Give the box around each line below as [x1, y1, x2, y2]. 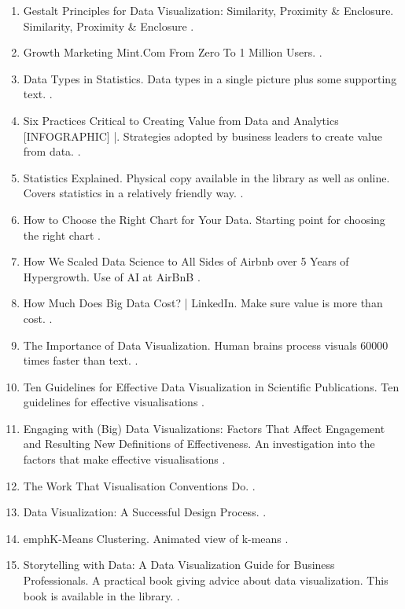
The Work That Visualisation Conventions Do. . [23, 477, 256, 493]
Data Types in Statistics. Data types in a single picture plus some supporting [23, 70, 397, 86]
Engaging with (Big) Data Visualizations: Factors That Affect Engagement [23, 420, 385, 436]
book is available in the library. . [23, 587, 180, 603]
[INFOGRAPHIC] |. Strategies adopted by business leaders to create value [23, 127, 382, 144]
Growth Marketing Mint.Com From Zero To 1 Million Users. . [23, 44, 322, 61]
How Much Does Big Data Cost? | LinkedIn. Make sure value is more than [23, 295, 383, 311]
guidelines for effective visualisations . [23, 394, 204, 410]
